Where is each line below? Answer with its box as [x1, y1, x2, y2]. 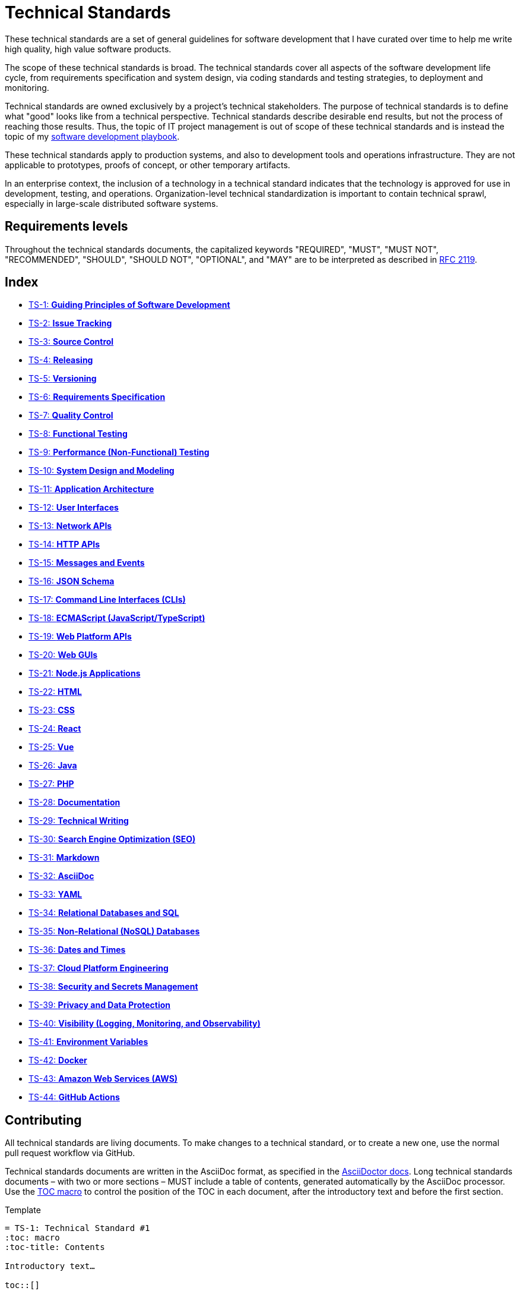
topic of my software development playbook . [5, 131, 180, 141]
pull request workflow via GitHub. [5, 1148, 135, 1158]
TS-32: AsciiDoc [28, 871, 94, 881]
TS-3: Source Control [28, 336, 114, 347]
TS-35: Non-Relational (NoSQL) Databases [28, 926, 200, 937]
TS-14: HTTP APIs [28, 539, 100, 550]
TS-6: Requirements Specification [28, 392, 166, 402]
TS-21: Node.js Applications [28, 668, 141, 679]
